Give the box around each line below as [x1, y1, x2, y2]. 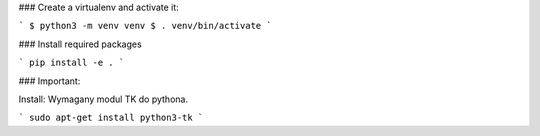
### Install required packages [18, 38, 142, 50]
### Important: [18, 75, 81, 87]
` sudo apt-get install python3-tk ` [18, 112, 204, 124]
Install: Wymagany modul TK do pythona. [18, 93, 189, 105]
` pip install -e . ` [18, 57, 125, 69]
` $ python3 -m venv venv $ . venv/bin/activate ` [18, 20, 272, 32]
